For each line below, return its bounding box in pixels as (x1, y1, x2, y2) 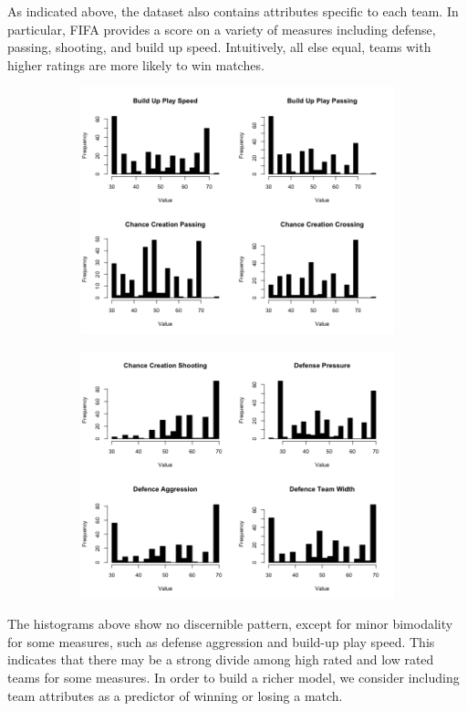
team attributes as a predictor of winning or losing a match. (7, 685, 343, 705)
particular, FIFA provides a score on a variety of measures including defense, (7, 19, 436, 38)
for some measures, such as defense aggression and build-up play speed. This (7, 632, 435, 651)
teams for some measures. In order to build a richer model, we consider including (7, 667, 460, 686)
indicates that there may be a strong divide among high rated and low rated (7, 650, 434, 669)
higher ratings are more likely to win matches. (7, 55, 265, 74)
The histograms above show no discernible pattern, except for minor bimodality (7, 614, 453, 633)
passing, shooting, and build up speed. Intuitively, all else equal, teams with (7, 37, 431, 57)
